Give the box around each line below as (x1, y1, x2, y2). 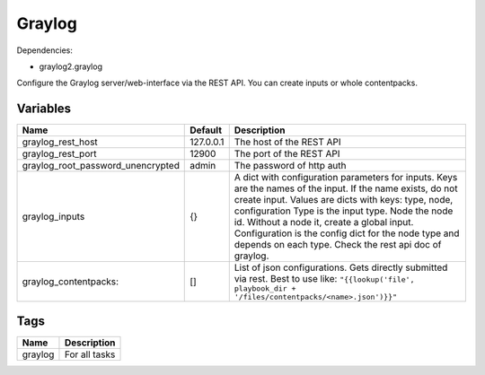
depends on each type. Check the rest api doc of (234, 239, 442, 251)
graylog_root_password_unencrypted (22, 160, 180, 172)
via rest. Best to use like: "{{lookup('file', (234, 273, 415, 285)
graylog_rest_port (22, 148, 98, 161)
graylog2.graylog (39, 61, 103, 72)
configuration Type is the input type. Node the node (234, 205, 454, 217)
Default (190, 124, 222, 136)
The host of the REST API (234, 135, 341, 148)
